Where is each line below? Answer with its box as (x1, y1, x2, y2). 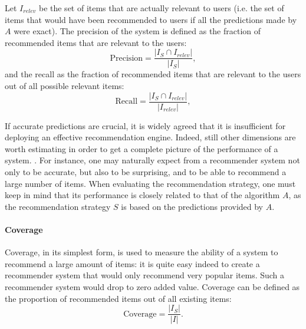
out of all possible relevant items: (5, 80, 124, 92)
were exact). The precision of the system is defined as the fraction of (14, 25, 261, 37)
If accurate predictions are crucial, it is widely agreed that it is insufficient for (5, 119, 286, 131)
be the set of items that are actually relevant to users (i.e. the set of (38, 2, 284, 14)
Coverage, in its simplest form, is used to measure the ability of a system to (5, 246, 278, 258)
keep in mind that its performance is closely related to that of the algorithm (5, 189, 280, 201)
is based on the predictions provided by (121, 200, 264, 212)
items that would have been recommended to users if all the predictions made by (5, 13, 297, 25)
